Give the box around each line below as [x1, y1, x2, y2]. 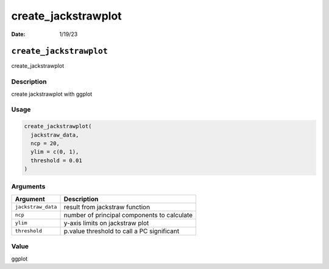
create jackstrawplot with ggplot [11, 90, 93, 98]
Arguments [11, 182, 46, 191]
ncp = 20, [30, 140, 60, 146]
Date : [11, 30, 26, 38]
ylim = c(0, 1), [30, 148, 79, 156]
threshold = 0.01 [30, 157, 82, 164]
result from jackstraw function [63, 203, 150, 211]
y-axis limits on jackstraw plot [63, 218, 149, 227]
